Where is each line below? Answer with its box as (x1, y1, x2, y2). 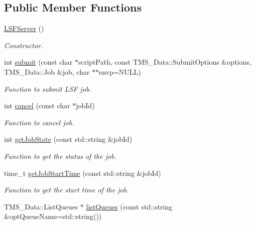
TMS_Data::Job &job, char (4, 66, 90, 77)
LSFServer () (4, 23, 44, 34)
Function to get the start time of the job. (4, 184, 129, 195)
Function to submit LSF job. (4, 83, 91, 94)
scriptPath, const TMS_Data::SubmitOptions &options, (78, 57, 251, 67)
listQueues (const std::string (86, 201, 173, 211)
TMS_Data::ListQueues (4, 201, 78, 211)
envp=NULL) (99, 66, 141, 77)
